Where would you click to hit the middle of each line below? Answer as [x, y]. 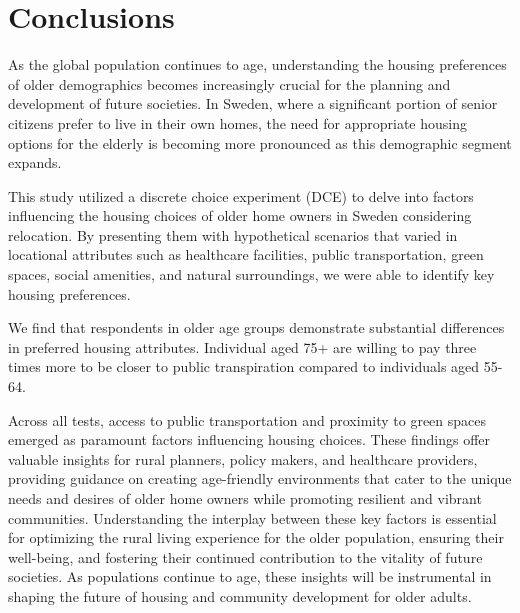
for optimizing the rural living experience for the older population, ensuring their [256, 537]
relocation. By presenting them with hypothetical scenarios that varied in [233, 234]
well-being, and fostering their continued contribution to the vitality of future [245, 556]
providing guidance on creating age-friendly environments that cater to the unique [260, 478]
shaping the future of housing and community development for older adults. [240, 595]
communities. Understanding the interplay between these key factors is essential [252, 517]
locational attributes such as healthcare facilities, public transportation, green [246, 254]
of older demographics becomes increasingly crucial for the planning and [229, 83]
